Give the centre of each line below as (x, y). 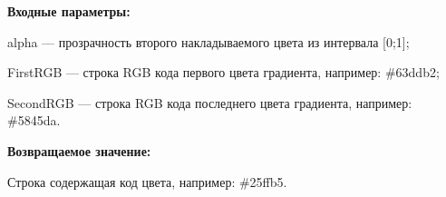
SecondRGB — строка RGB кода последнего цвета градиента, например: (210, 102)
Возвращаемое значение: (79, 150)
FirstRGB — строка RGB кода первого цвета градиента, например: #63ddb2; (223, 72)
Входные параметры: (69, 11)
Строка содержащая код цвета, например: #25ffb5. (147, 181)
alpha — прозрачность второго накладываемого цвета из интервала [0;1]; (208, 41)
